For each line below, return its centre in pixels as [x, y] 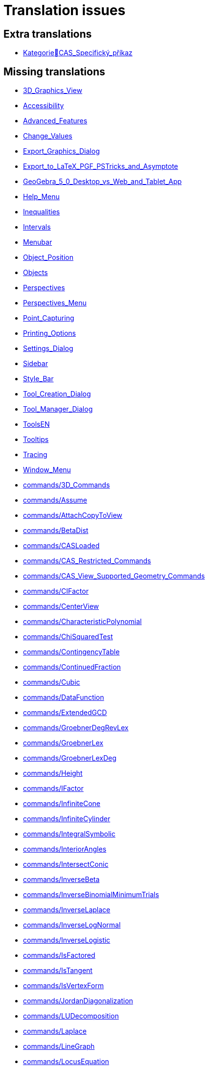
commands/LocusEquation [66, 1062]
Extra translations [48, 34]
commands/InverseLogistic [67, 940]
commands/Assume [55, 500]
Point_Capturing [49, 318]
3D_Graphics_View [53, 91]
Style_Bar [38, 379]
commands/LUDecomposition [71, 1016]
